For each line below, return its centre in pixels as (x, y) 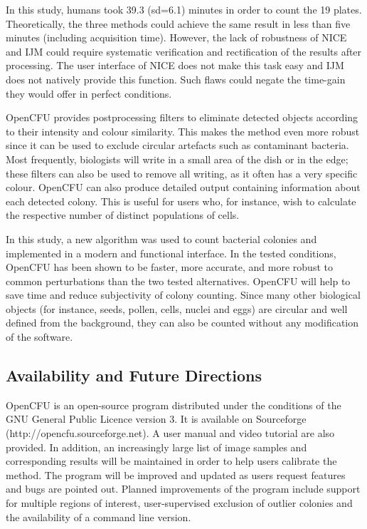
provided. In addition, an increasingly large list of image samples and (156, 447)
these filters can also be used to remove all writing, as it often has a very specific (182, 173)
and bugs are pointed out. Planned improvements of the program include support (183, 489)
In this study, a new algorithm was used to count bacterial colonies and (161, 238)
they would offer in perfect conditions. (89, 93)
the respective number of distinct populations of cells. (123, 215)
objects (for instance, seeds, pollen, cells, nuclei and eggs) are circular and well (177, 308)
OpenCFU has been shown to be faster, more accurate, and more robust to (169, 267)
